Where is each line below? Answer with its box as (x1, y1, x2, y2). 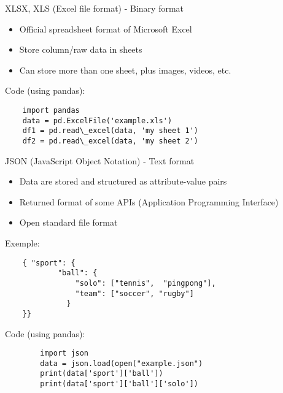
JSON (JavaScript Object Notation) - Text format (5, 154, 195, 167)
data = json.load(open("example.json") (40, 359, 203, 368)
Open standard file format (19, 216, 118, 229)
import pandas (22, 105, 80, 115)
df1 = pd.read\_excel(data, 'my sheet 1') (22, 126, 198, 135)
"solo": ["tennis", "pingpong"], (75, 278, 216, 288)
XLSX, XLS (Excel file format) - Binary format (5, 2, 184, 14)
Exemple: (5, 236, 40, 249)
